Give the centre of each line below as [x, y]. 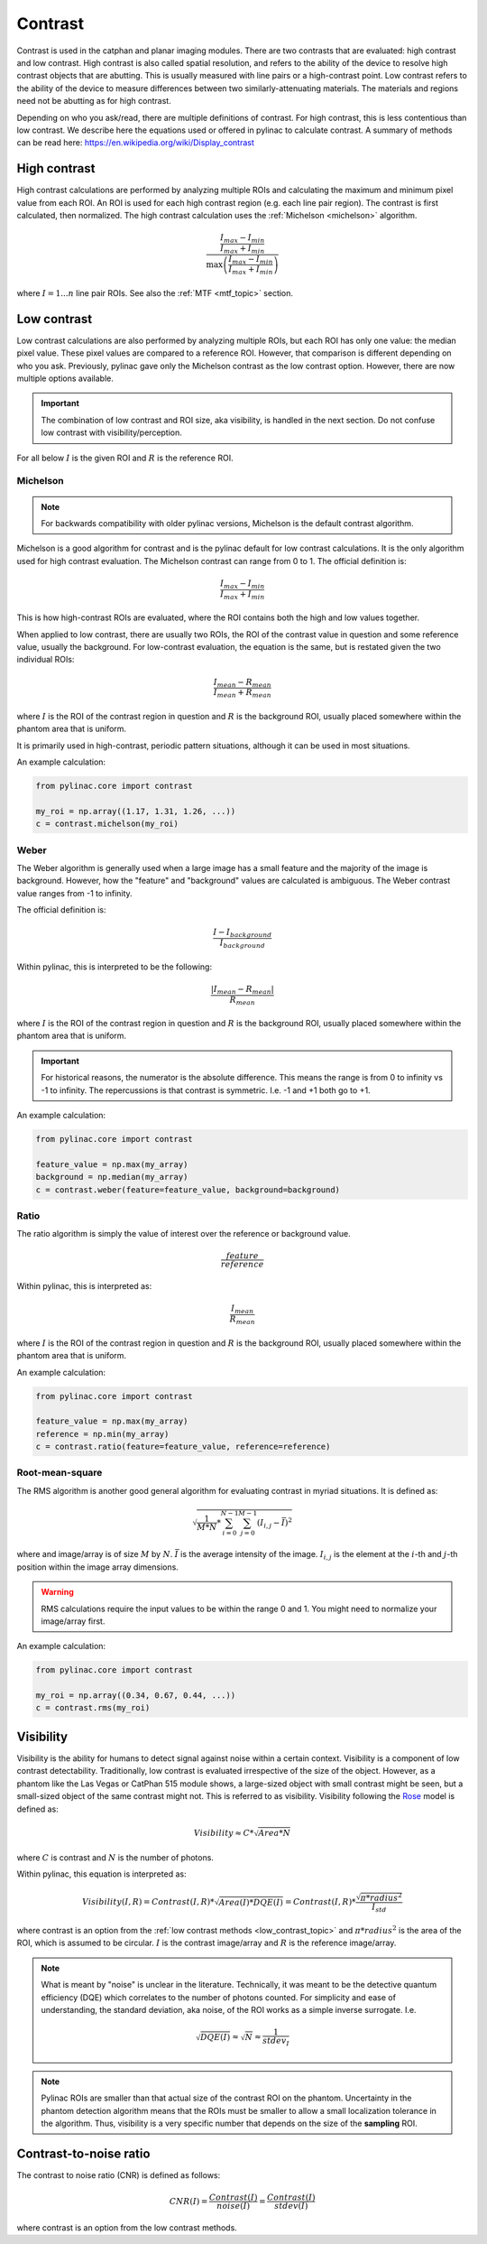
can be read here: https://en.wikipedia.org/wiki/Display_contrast [135, 143]
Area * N [275, 1833]
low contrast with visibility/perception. [111, 432]
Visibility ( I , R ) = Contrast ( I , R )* [148, 1902]
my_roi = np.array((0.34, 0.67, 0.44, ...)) [136, 1696]
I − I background [243, 933]
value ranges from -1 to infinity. [74, 893]
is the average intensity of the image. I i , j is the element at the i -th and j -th [319, 1555]
